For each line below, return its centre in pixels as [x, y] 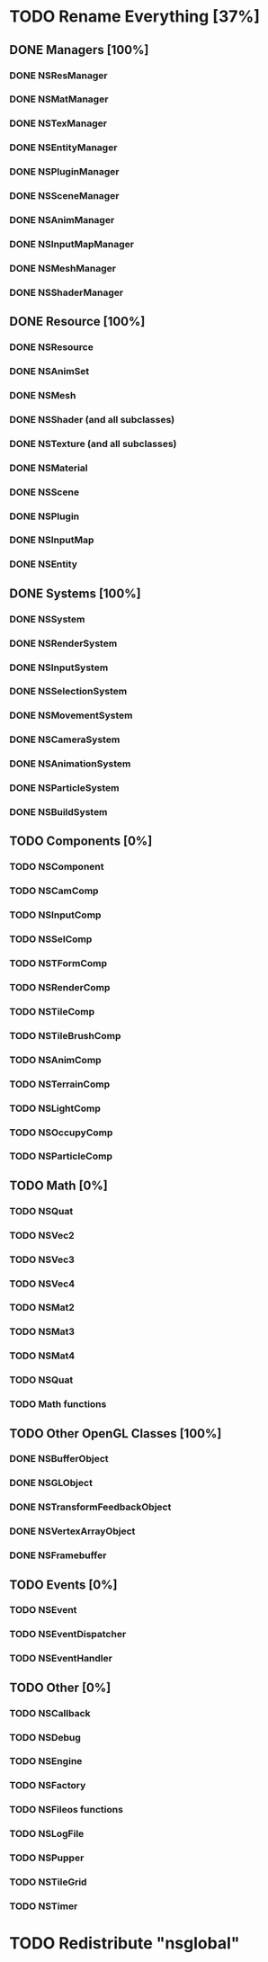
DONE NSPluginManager [64, 172]
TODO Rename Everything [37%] [135, 17]
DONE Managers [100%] [79, 50]
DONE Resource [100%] [77, 322]
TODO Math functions [58, 1404]
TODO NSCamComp [54, 891]
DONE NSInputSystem [59, 667]
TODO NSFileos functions [67, 1810]
